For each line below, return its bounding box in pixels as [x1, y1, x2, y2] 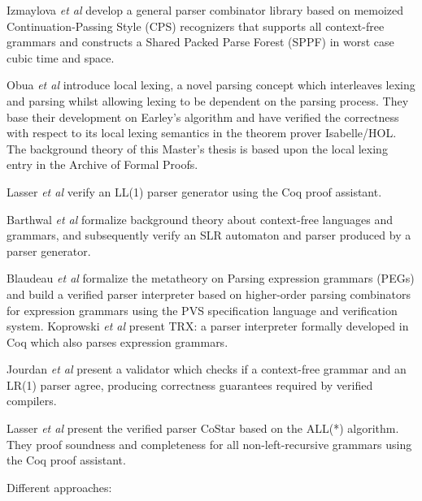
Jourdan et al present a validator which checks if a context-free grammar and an [7, 361, 407, 378]
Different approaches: [7, 478, 112, 495]
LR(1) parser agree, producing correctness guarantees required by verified [7, 376, 373, 393]
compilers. [7, 392, 57, 409]
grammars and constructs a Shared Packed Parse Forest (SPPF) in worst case [7, 33, 394, 50]
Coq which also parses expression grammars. [7, 333, 228, 350]
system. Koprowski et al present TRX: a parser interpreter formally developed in [7, 317, 409, 335]
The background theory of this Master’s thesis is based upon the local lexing [7, 140, 388, 157]
